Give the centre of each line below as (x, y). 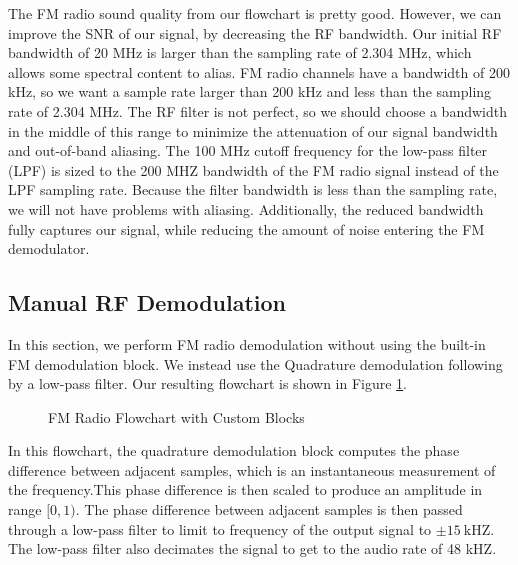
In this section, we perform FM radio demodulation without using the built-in (247, 343)
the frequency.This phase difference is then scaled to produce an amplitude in (245, 489)
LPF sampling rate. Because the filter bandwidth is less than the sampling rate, (253, 189)
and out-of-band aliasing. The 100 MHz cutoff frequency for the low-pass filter (248, 150)
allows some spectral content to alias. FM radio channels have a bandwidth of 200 (259, 71)
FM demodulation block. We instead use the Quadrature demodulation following (255, 363)
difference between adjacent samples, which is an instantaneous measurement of (252, 469)
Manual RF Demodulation (147, 302)
